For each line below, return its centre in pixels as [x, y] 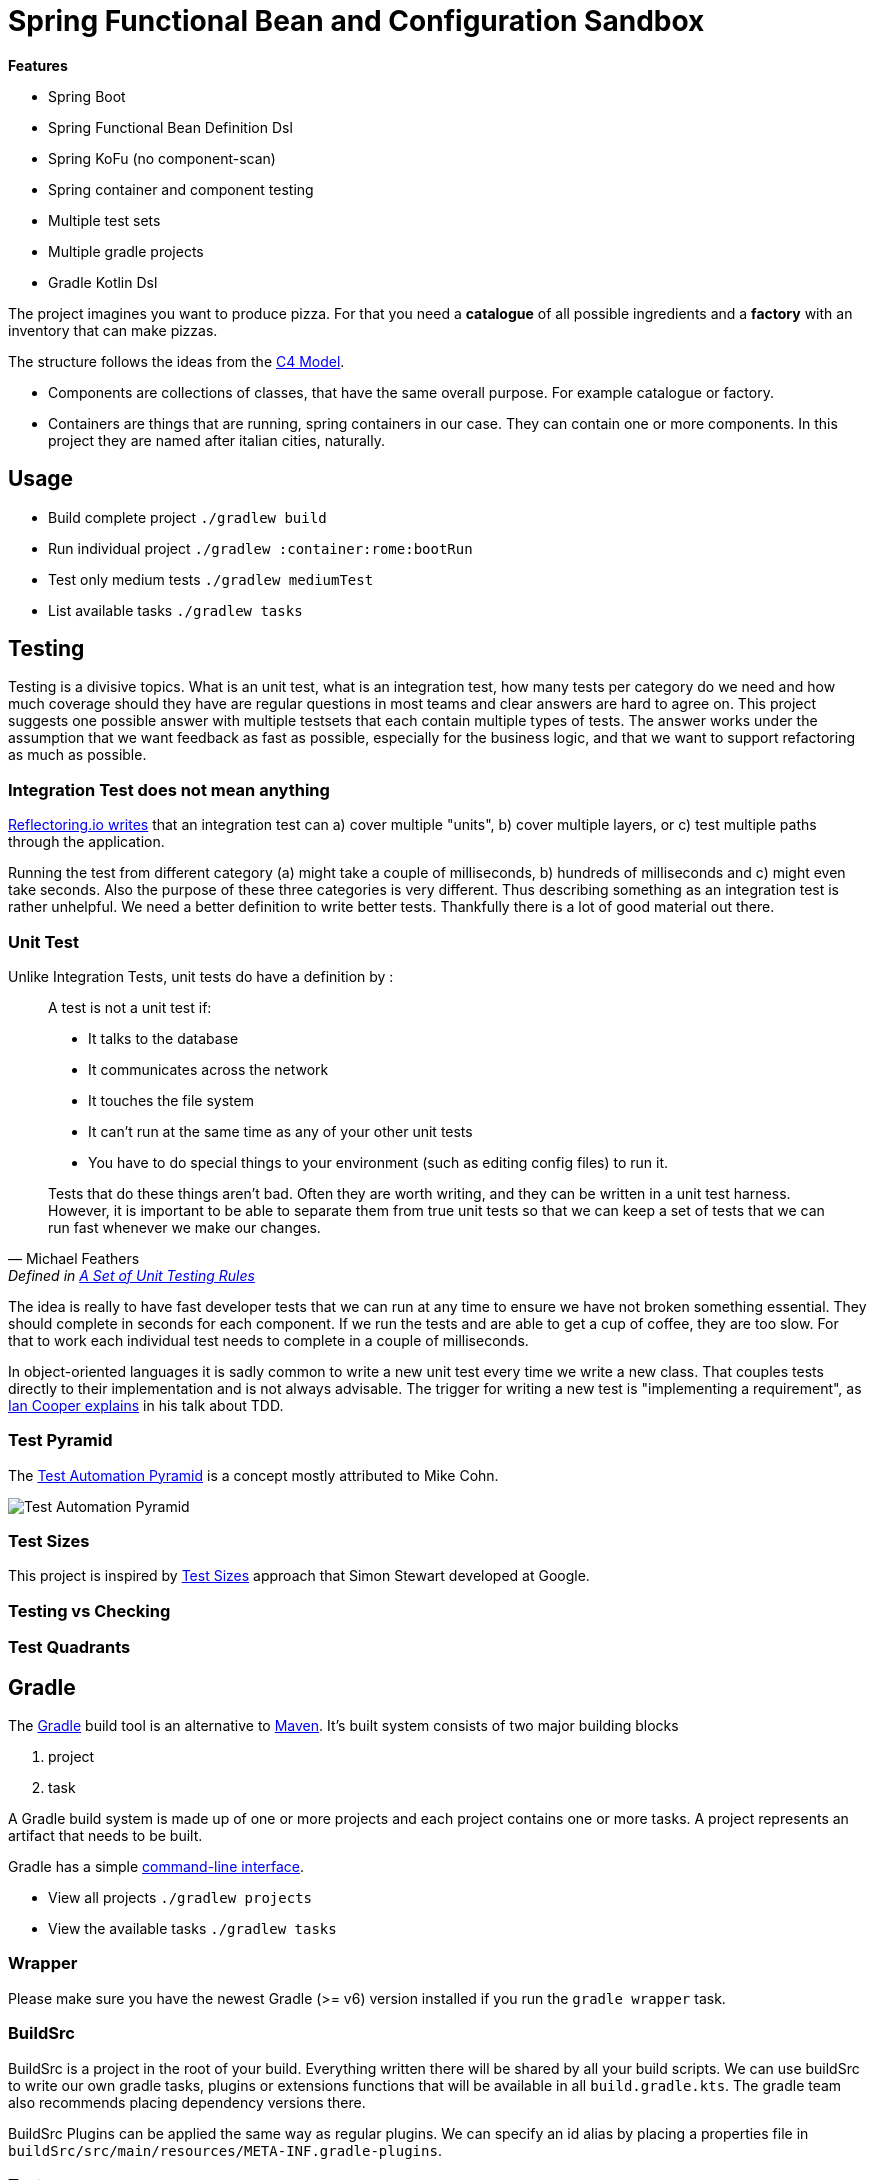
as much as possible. [77, 755]
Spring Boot [87, 96]
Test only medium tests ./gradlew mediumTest [211, 579]
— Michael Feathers [74, 1258]
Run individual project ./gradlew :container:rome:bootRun [260, 548]
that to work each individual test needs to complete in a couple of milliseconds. [268, 1340]
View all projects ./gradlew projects [180, 1898]
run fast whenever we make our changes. [184, 1227]
